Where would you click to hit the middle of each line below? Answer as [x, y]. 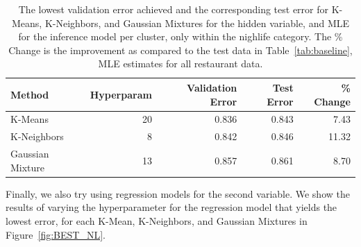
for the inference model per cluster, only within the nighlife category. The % [180, 36]
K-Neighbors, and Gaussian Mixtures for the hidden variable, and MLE [197, 23]
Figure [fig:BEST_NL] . [56, 234]
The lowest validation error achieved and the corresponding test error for [174, 9]
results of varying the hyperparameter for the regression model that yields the [171, 207]
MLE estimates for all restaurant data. [180, 63]
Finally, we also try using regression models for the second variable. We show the [178, 193]
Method [30, 94]
